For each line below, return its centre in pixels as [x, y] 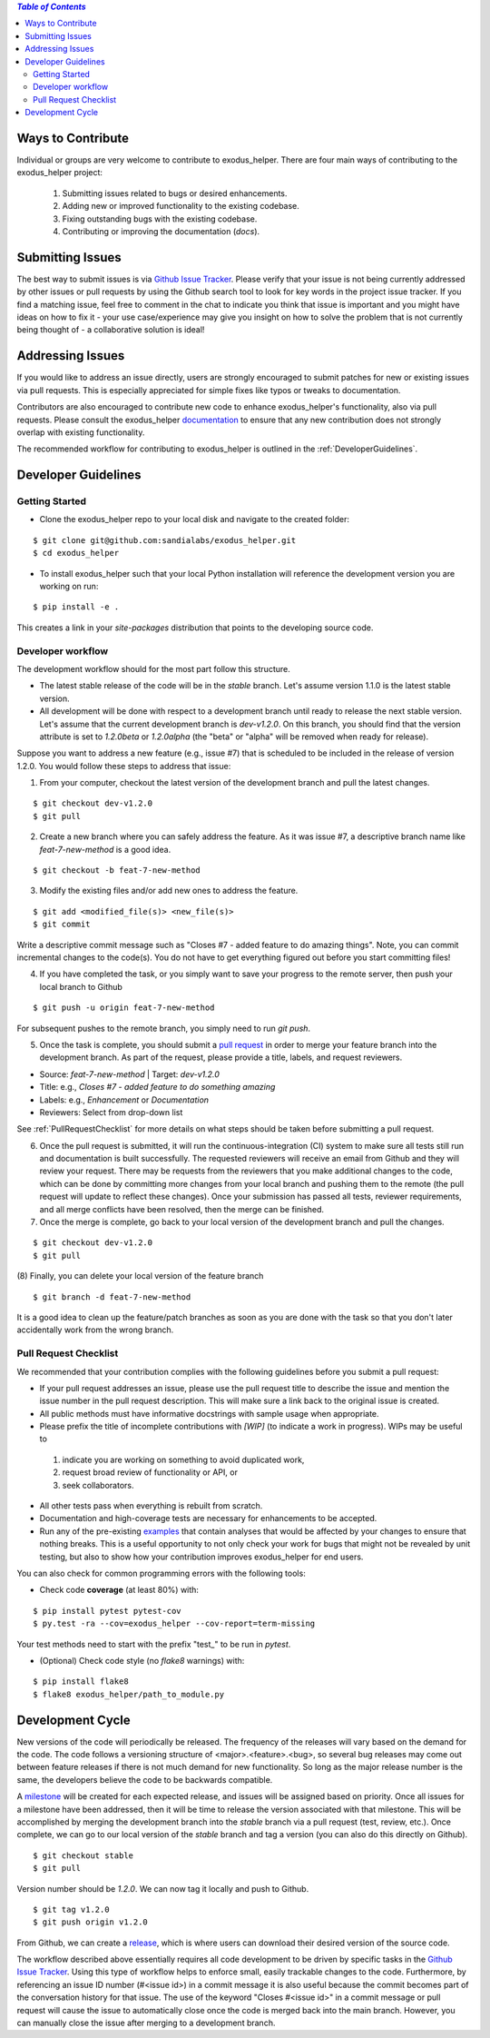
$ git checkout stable [83, 1855]
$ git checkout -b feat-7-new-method [117, 871]
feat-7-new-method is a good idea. [105, 849]
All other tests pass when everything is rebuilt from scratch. [151, 1506]
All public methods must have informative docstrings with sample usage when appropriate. [210, 1413]
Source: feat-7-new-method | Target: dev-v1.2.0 [129, 1074]
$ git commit [62, 925]
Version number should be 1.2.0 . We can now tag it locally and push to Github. [163, 1888]
